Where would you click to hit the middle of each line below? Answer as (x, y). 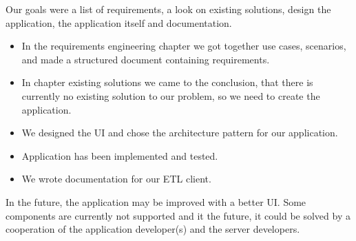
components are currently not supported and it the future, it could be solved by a (178, 215)
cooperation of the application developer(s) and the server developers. (153, 229)
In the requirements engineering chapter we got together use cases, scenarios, (184, 46)
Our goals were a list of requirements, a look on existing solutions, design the (168, 9)
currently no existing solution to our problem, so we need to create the (171, 95)
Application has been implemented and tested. (120, 155)
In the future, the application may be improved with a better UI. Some (156, 201)
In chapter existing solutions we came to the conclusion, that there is (167, 82)
